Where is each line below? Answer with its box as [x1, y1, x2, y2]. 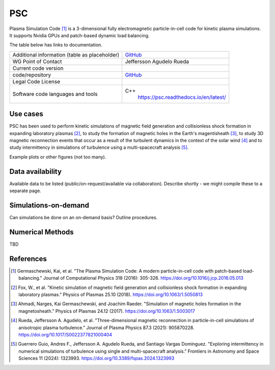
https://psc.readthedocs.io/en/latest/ [137, 93, 226, 100]
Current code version [12, 64, 64, 71]
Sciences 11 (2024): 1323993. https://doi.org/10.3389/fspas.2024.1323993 [18, 355, 175, 361]
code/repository [12, 71, 51, 78]
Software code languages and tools [12, 90, 98, 97]
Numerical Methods [9, 227, 74, 236]
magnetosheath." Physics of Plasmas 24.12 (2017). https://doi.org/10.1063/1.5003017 [18, 308, 196, 314]
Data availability [9, 167, 62, 176]
